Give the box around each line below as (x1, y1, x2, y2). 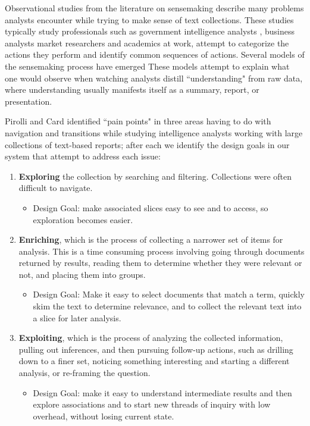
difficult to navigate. (18, 181, 93, 194)
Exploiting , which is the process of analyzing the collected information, (18, 331, 283, 344)
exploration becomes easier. (33, 213, 133, 225)
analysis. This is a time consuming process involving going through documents (18, 245, 305, 257)
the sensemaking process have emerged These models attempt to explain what (5, 59, 290, 72)
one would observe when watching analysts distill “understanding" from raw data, (5, 71, 303, 84)
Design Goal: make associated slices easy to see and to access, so (33, 201, 268, 214)
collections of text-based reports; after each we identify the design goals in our (5, 138, 290, 151)
